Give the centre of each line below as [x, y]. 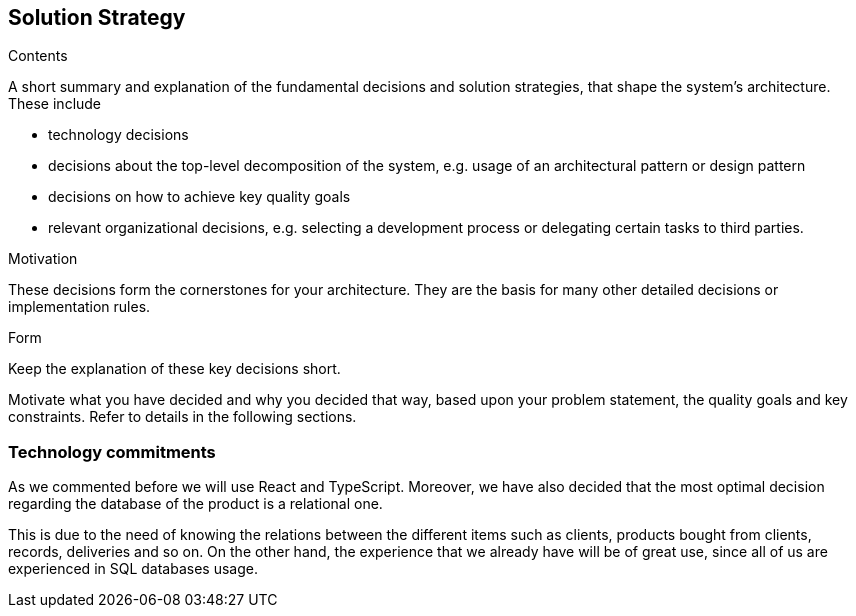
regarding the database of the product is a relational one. [195, 504]
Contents [38, 56]
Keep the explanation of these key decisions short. [174, 369]
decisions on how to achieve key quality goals [199, 197]
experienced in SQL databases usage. [133, 569]
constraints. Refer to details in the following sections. [182, 417]
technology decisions [118, 135]
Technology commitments [112, 451]
